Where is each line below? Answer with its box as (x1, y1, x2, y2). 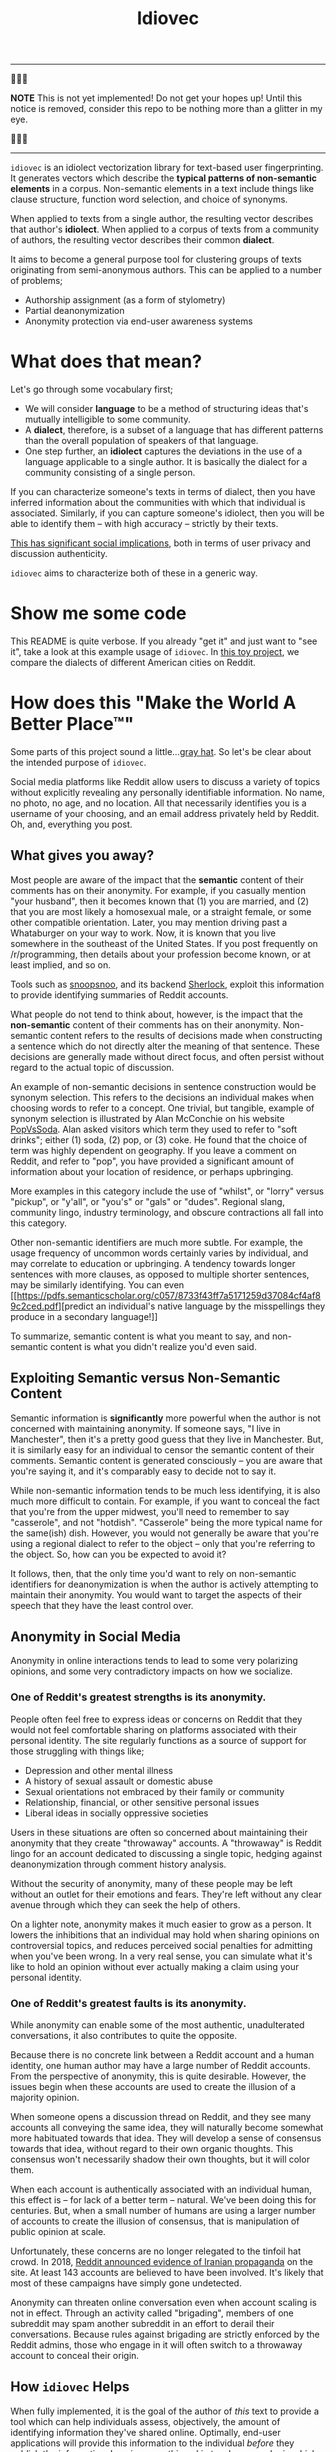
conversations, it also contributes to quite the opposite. (10, 2030, 238, 2042)
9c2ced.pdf (10, 1300, 59, 1312)
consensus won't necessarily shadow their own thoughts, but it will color (10, 2153, 310, 2166)
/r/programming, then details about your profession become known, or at (10, 948, 312, 960)
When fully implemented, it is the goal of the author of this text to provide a (10, 2405, 320, 2417)
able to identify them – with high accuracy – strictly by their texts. (10, 518, 279, 530)
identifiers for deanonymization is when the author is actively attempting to (10, 1578, 319, 1590)
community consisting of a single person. (24, 467, 196, 479)
